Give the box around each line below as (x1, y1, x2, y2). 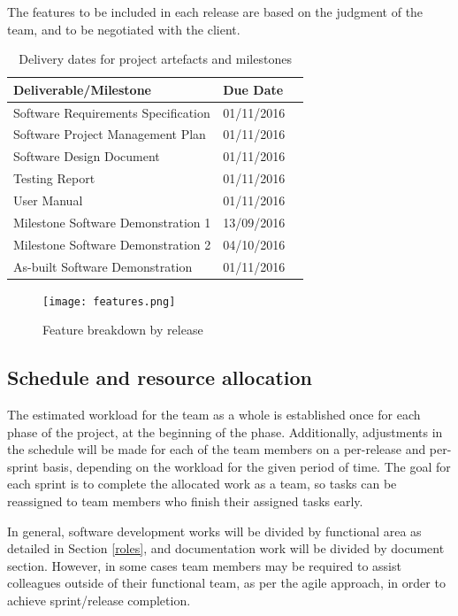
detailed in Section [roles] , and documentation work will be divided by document (7, 539, 445, 558)
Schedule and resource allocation (7, 364, 313, 391)
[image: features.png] (42, 295, 176, 308)
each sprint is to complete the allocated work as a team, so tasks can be (7, 474, 397, 493)
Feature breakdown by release (42, 320, 203, 339)
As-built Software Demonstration (13, 257, 193, 275)
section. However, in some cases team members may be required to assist (7, 556, 401, 574)
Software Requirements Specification (13, 103, 210, 121)
